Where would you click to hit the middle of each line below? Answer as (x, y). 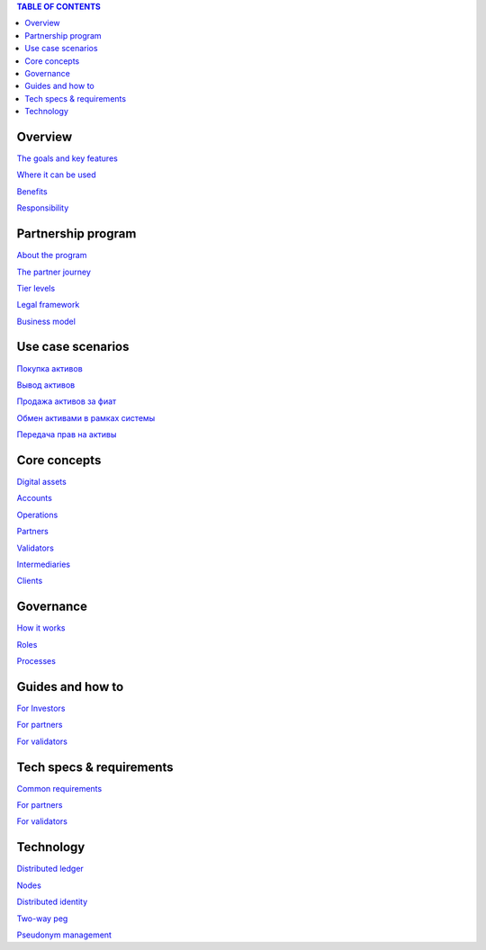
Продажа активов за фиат (67, 401)
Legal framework (48, 305)
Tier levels (36, 288)
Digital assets (41, 482)
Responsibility (43, 208)
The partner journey (54, 272)
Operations (37, 515)
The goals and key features (67, 158)
